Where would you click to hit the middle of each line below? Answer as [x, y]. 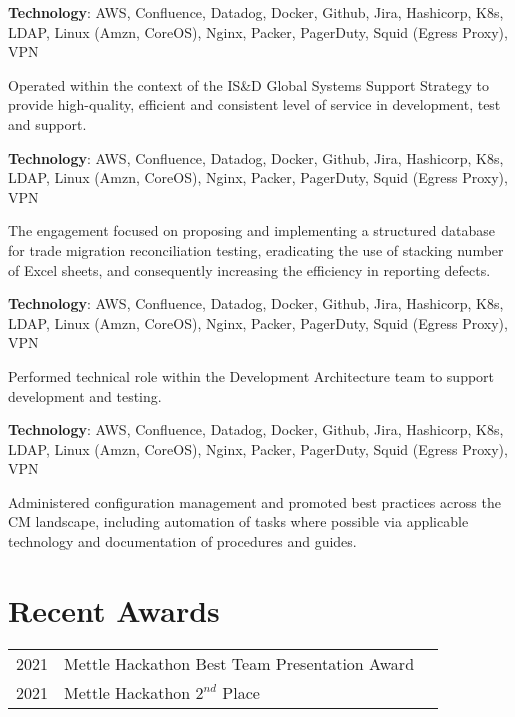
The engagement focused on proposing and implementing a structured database [251, 230]
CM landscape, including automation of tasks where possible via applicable [238, 521]
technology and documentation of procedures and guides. [182, 541]
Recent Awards [114, 609]
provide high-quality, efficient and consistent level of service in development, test [254, 104]
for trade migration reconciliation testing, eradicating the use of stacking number [256, 249]
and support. [47, 123]
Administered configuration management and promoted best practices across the [254, 501]
